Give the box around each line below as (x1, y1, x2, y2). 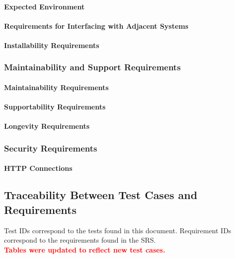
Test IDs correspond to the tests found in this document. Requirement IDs (4, 225, 232, 235)
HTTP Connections (4, 163, 73, 173)
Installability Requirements (4, 40, 99, 50)
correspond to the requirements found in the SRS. (4, 235, 156, 245)
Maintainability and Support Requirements (4, 61, 181, 73)
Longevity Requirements (4, 121, 90, 131)
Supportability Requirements (4, 102, 106, 112)
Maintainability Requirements (4, 82, 109, 92)
